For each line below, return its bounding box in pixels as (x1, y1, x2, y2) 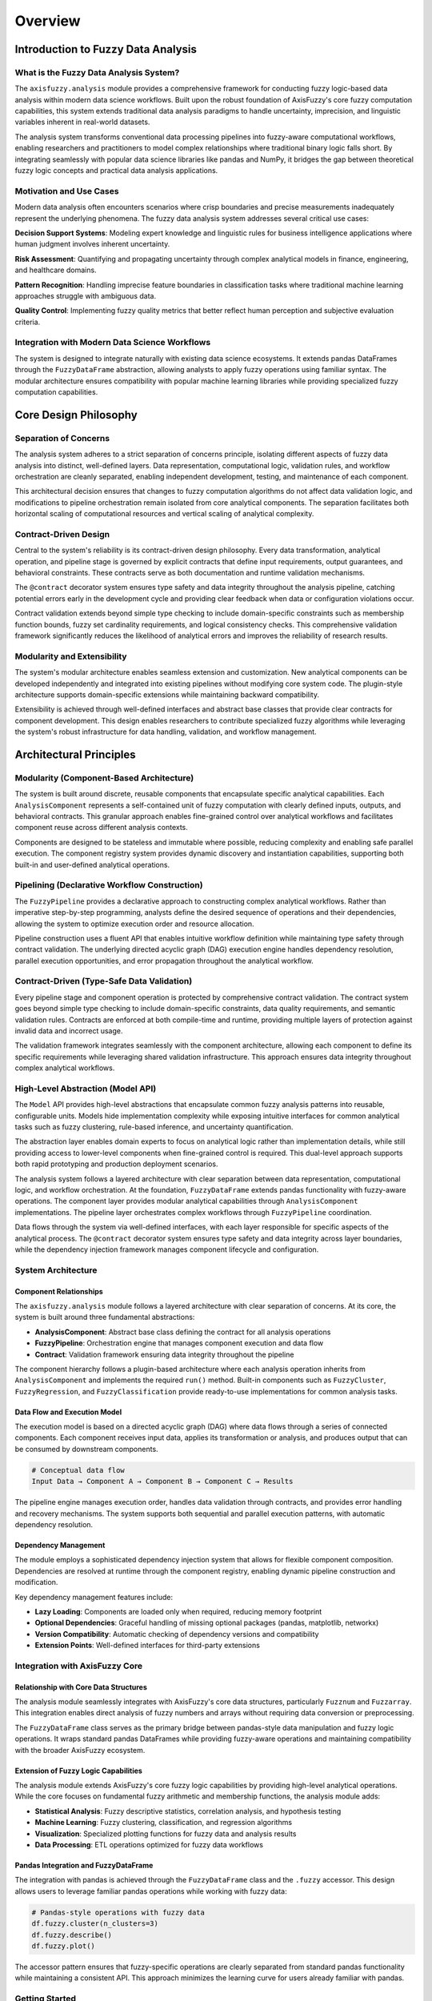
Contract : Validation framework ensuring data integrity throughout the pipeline (34, 1349, 294, 1359)
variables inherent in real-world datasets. (14, 117, 150, 127)
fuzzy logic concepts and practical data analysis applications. (14, 166, 218, 175)
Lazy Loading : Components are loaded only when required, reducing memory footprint (34, 1606, 322, 1616)
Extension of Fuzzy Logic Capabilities (14, 1766, 143, 1775)
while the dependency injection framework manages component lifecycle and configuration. (14, 1245, 319, 1254)
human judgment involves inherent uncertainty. (14, 239, 170, 249)
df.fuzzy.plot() (31, 1941, 96, 1951)
